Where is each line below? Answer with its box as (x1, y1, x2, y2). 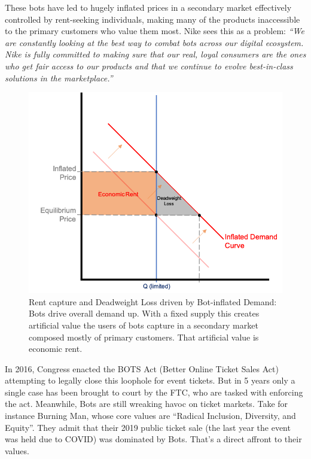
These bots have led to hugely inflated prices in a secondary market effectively (5, 1, 292, 13)
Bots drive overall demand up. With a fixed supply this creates (29, 307, 260, 320)
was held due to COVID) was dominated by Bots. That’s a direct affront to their (5, 433, 302, 445)
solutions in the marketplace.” (5, 71, 113, 84)
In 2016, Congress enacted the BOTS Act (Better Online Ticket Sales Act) (5, 362, 279, 375)
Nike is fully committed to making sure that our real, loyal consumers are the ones (5, 48, 306, 60)
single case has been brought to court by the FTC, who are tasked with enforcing (5, 385, 303, 398)
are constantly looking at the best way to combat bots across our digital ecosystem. (5, 36, 304, 48)
